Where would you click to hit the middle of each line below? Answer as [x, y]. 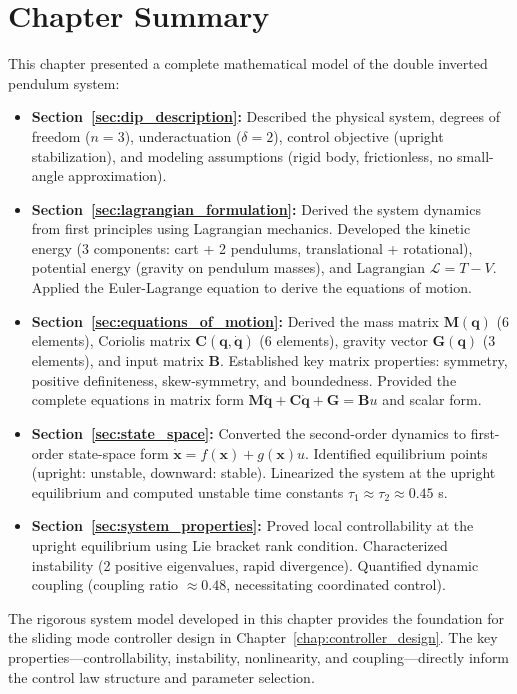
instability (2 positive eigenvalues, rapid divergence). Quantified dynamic [255, 564]
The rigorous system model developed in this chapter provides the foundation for [256, 617]
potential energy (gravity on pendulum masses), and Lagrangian [228, 267]
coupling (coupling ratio [105, 584]
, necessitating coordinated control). [336, 584]
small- [475, 155]
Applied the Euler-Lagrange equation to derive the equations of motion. [251, 287]
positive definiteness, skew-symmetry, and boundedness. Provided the [244, 379]
